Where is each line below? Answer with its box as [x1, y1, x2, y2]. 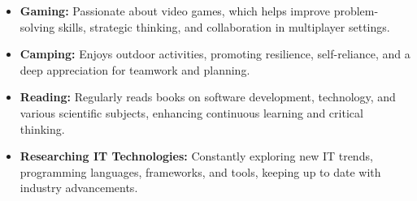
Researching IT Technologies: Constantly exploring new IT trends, [20, 148, 373, 165]
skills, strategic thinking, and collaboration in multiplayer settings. [58, 18, 390, 35]
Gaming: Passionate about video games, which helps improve [20, 2, 330, 19]
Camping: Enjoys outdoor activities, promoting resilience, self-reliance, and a [20, 45, 410, 62]
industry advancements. [20, 179, 138, 196]
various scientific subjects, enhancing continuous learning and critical [20, 104, 363, 121]
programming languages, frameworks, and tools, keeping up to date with [20, 163, 381, 180]
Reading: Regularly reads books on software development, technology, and [20, 88, 396, 105]
